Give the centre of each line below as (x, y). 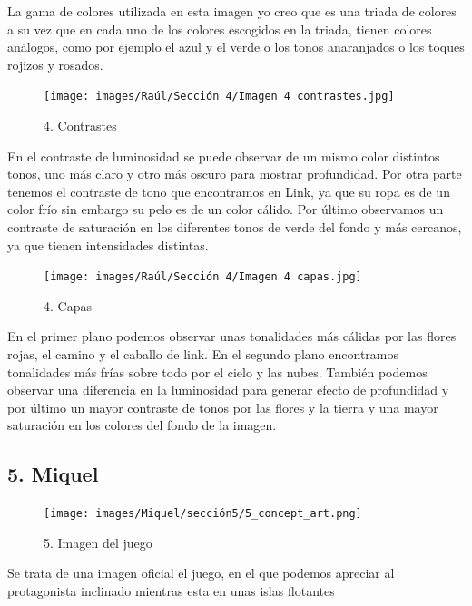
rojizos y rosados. (55, 64)
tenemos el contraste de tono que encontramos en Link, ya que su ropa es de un (229, 191)
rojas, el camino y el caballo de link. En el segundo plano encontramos (203, 354)
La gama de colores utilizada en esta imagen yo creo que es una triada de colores (232, 11)
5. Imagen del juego (98, 542)
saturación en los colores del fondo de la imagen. (142, 425)
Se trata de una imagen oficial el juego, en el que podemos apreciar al (201, 573)
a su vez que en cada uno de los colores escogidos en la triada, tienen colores (220, 29)
